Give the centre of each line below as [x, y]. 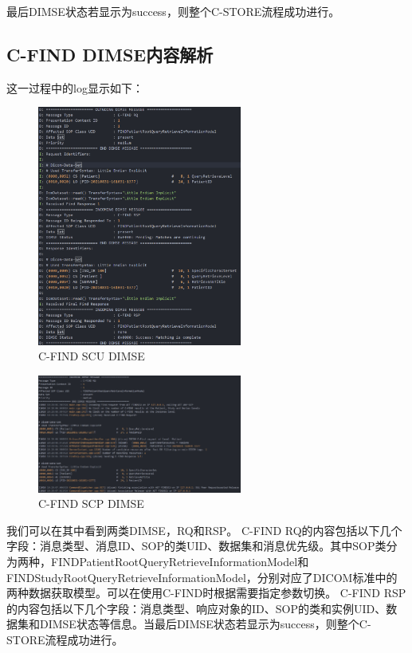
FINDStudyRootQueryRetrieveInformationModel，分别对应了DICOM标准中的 [202, 577]
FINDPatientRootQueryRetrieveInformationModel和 [180, 561]
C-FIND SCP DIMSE [91, 504]
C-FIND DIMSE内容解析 [110, 54]
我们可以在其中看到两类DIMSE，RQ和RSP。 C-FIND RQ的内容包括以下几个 [204, 530]
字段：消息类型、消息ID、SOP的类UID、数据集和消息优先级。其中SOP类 [196, 546]
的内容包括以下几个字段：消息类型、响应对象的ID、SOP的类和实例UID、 [196, 608]
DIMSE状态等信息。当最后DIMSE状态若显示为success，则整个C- [205, 624]
